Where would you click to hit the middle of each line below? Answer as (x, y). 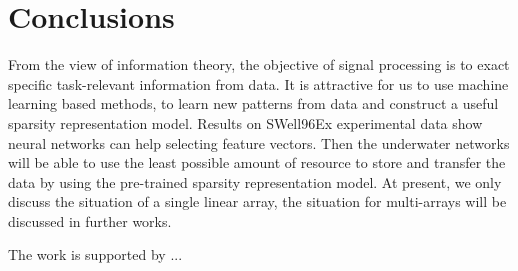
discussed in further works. (90, 220)
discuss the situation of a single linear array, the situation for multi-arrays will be (257, 201)
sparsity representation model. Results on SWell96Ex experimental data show (245, 122)
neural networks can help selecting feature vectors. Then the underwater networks (259, 142)
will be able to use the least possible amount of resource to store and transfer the (257, 162)
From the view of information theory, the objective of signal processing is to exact (259, 64)
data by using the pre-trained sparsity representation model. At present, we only (255, 181)
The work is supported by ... (95, 254)
